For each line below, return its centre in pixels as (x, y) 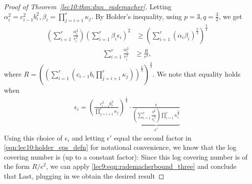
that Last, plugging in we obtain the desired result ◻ (84, 176)
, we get (230, 16)
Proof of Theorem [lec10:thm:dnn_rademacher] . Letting (88, 6)
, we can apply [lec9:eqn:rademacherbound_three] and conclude (141, 166)
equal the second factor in (153, 137)
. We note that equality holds (196, 73)
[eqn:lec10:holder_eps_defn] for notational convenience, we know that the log (120, 147)
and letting (88, 137)
